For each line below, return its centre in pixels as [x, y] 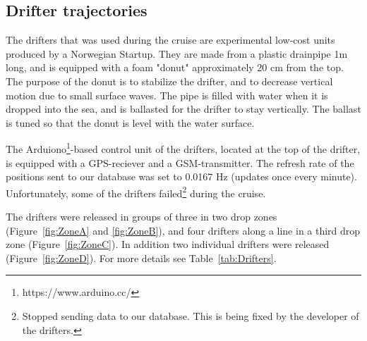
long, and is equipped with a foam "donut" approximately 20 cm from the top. [175, 67]
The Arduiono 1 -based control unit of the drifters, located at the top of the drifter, [183, 148]
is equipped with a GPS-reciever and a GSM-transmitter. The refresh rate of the [180, 162]
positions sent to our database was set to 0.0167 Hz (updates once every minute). [181, 176]
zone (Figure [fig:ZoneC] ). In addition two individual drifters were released [168, 244]
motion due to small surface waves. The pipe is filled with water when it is [167, 95]
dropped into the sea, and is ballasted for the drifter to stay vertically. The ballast [183, 109]
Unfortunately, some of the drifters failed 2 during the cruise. [136, 192]
